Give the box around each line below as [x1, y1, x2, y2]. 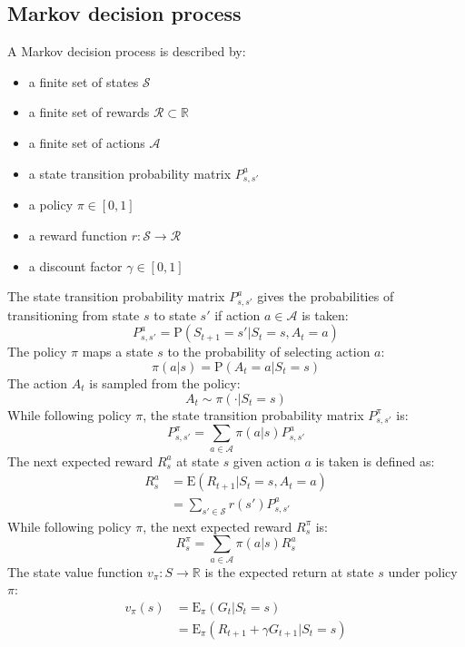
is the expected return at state [204, 562, 374, 581]
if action [214, 305, 261, 324]
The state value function [7, 562, 143, 581]
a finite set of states [28, 72, 139, 91]
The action [7, 374, 68, 393]
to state [153, 305, 196, 324]
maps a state [82, 342, 153, 361]
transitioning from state [7, 305, 140, 324]
